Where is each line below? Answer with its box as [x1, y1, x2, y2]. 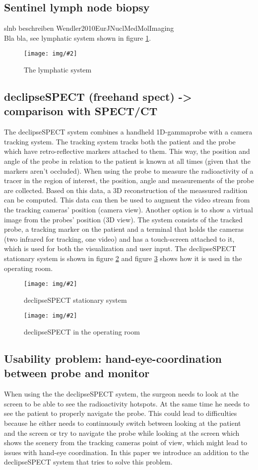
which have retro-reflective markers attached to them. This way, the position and [4, 146, 250, 156]
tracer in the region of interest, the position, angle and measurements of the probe [4, 175, 254, 186]
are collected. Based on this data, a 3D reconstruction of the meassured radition [4, 185, 248, 195]
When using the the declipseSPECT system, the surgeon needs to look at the [4, 389, 239, 399]
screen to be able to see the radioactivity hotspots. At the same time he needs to [4, 398, 250, 408]
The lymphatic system [24, 65, 92, 75]
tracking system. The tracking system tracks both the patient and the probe [4, 136, 236, 146]
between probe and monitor [4, 365, 150, 381]
